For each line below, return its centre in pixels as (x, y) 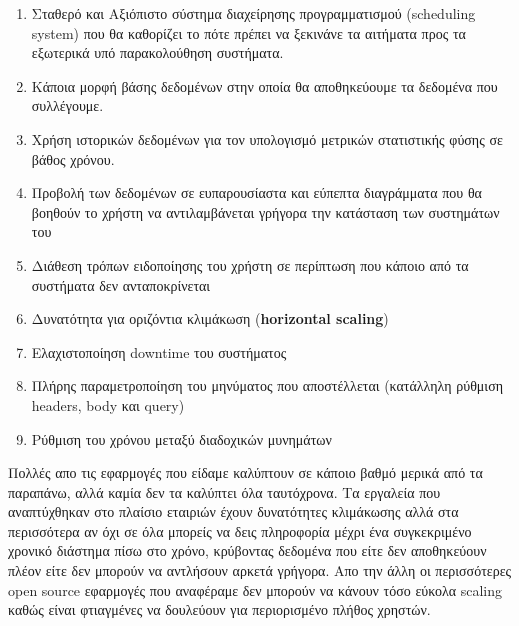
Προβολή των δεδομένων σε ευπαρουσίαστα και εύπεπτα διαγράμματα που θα (256, 192)
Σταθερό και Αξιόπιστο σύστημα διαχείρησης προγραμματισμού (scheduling (253, 13)
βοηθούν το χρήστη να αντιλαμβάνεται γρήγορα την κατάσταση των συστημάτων (265, 211)
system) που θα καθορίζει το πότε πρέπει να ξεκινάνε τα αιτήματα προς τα (248, 32)
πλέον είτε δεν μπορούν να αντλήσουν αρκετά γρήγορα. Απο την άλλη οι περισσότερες (260, 570)
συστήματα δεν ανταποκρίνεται (121, 284)
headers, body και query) (108, 404)
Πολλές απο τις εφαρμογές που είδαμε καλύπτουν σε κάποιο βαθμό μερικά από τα (245, 472)
